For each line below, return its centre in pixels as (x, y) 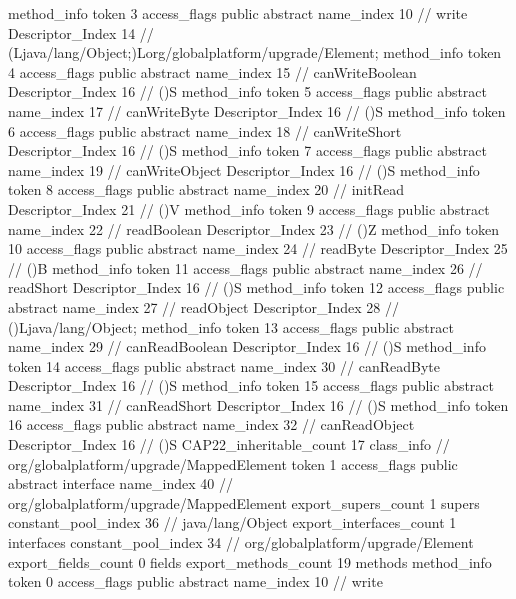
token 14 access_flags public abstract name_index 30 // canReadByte (224, 365)
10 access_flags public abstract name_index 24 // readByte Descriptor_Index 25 (258, 248)
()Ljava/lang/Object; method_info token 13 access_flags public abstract (231, 326)
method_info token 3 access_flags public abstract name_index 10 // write (238, 13)
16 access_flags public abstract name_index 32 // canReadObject (211, 424)
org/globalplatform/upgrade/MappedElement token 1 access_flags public (233, 463)
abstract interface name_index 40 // (120, 483)
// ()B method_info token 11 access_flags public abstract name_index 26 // (245, 267)
